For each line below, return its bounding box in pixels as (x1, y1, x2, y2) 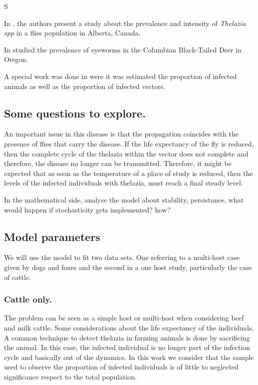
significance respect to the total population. (4, 371, 137, 381)
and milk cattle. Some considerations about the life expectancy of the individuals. (4, 322, 254, 332)
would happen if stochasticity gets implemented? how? (4, 204, 171, 214)
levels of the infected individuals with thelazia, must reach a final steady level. (4, 177, 243, 188)
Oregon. (4, 54, 28, 64)
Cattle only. (4, 293, 52, 305)
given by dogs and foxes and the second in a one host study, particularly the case (4, 261, 252, 272)
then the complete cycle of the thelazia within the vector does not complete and (4, 148, 249, 158)
